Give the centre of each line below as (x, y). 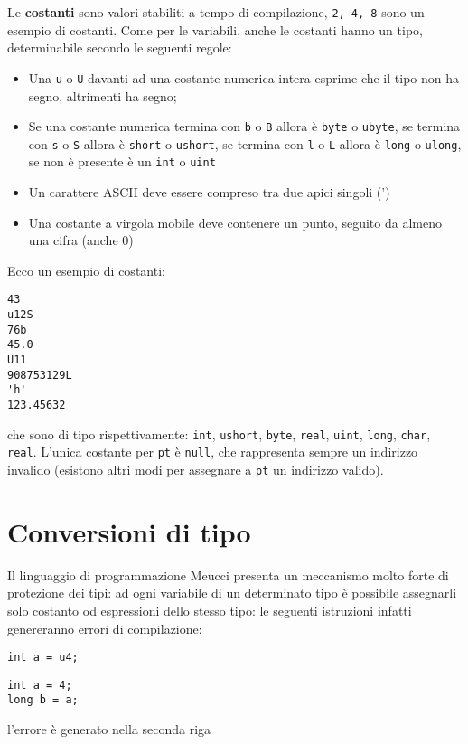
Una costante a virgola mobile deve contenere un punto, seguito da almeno (235, 222)
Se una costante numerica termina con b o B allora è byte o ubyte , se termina (244, 126)
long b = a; (43, 700)
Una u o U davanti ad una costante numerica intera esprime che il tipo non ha (244, 77)
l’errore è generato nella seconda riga (109, 729)
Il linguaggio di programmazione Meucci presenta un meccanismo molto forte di (228, 574)
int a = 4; (40, 685)
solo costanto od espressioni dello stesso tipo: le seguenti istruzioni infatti (210, 610)
